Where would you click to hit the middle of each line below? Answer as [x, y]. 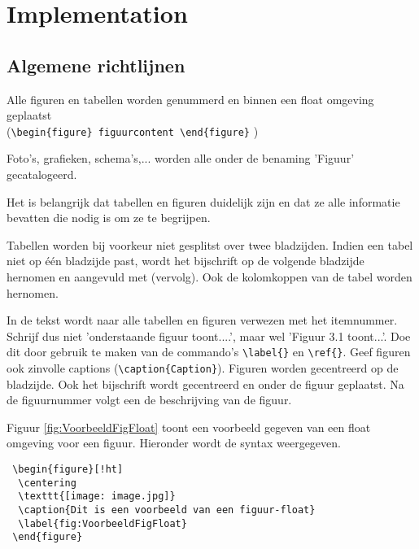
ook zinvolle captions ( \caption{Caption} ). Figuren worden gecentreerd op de [203, 368]
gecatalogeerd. [42, 174]
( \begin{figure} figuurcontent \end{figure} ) [133, 131]
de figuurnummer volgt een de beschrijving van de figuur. [149, 400]
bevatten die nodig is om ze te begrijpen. [109, 218]
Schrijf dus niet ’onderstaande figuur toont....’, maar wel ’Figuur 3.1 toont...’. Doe [209, 335]
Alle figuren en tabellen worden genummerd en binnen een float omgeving [190, 99]
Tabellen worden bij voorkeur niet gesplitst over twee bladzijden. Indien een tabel [210, 244]
